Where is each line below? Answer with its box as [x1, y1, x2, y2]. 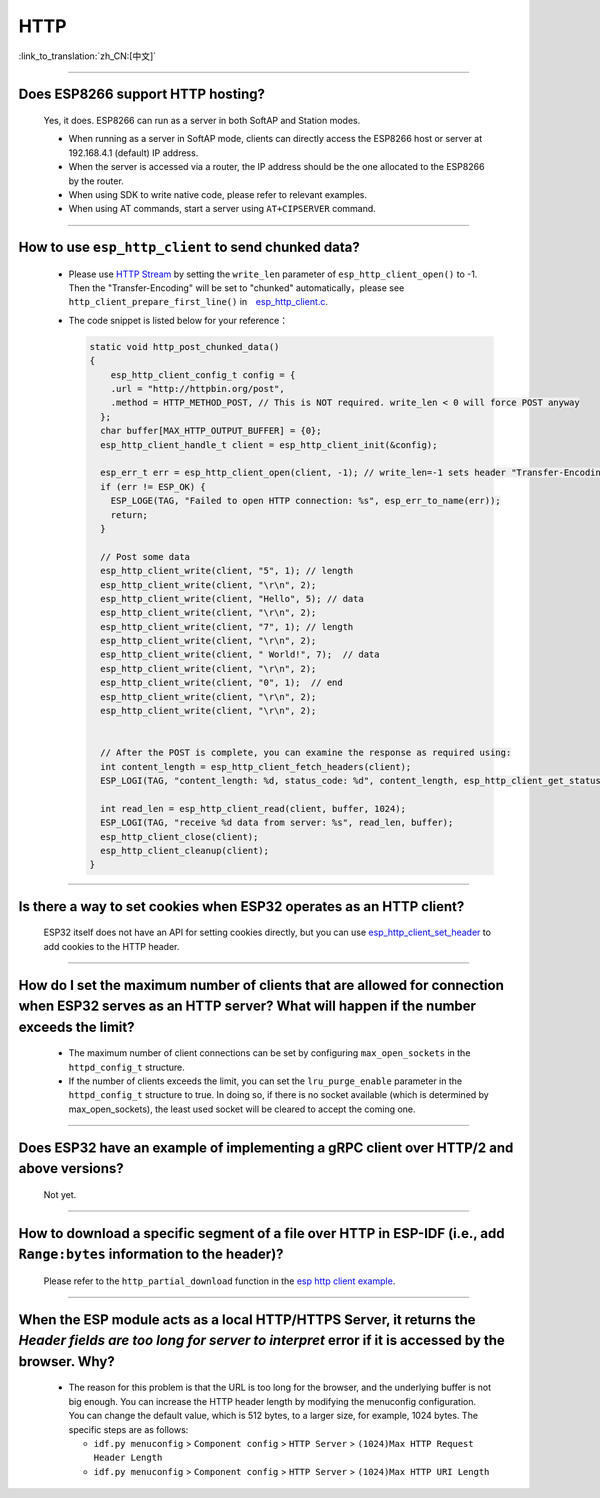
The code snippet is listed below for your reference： [68, 314, 289, 326]
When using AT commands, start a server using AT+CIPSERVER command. [68, 203, 377, 215]
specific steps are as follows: [68, 1423, 189, 1435]
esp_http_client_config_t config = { [110, 369, 296, 380]
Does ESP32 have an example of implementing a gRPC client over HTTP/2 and [18, 1139, 514, 1156]
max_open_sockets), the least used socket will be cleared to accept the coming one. [68, 1103, 416, 1115]
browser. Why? [18, 1353, 115, 1370]
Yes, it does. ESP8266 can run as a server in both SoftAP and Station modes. [43, 114, 361, 126]
